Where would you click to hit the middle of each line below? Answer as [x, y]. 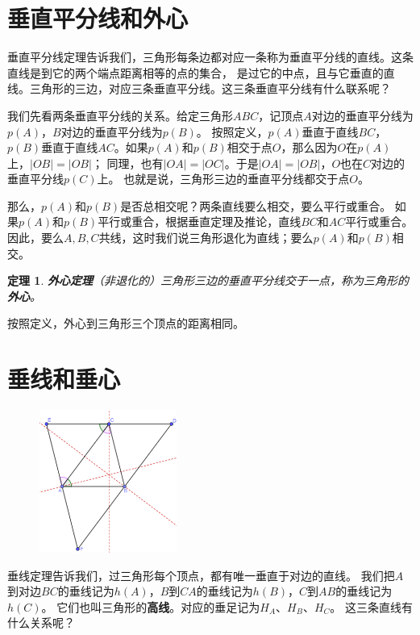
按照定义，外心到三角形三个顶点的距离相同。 [126, 323]
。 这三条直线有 [371, 606]
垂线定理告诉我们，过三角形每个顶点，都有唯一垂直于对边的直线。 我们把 [201, 575]
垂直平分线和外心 [98, 18]
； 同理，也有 [127, 163]
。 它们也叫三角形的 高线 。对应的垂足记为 [151, 606]
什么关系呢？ [41, 622]
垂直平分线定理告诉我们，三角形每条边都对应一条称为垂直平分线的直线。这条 [210, 57]
